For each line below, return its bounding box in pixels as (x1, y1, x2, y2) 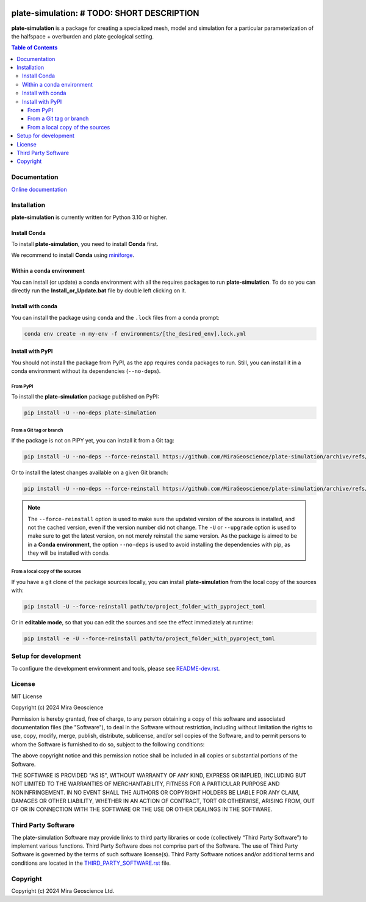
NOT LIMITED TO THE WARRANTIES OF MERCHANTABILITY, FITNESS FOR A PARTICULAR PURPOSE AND (11, 780, 280, 787)
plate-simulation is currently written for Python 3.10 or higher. (11, 214, 168, 221)
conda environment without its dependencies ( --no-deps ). (11, 367, 161, 375)
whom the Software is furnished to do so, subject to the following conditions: (11, 740, 205, 748)
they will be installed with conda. (27, 549, 110, 557)
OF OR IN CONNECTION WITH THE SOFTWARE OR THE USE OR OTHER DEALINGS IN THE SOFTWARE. (11, 806, 273, 813)
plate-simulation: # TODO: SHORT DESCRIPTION (11, 8, 199, 18)
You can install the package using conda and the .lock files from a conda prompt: (11, 314, 220, 321)
